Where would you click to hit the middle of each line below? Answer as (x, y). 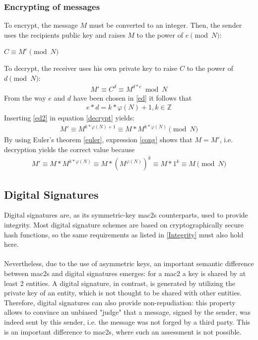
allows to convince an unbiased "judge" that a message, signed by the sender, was (128, 312)
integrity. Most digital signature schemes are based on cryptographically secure (124, 224)
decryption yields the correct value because (69, 149)
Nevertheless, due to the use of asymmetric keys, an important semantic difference (129, 263)
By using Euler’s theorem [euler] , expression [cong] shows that (98, 140)
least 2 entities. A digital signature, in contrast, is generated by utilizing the (120, 283)
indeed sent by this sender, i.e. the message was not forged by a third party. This (127, 321)
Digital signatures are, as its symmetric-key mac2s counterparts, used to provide (126, 215)
